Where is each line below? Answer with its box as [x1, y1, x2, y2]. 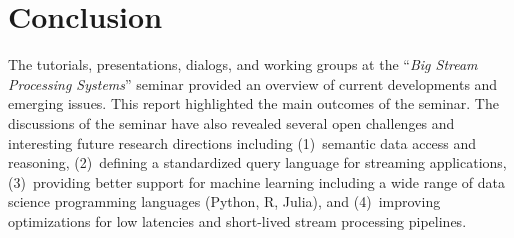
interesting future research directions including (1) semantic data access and [8, 132, 477, 153]
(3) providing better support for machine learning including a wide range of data [8, 171, 505, 192]
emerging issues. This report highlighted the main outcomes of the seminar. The [8, 93, 499, 114]
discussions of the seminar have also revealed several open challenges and [8, 112, 455, 133]
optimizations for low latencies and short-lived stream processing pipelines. [8, 210, 467, 231]
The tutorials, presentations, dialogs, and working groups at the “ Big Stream [8, 54, 478, 75]
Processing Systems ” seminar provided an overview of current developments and [8, 73, 498, 94]
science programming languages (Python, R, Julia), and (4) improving [8, 191, 441, 212]
